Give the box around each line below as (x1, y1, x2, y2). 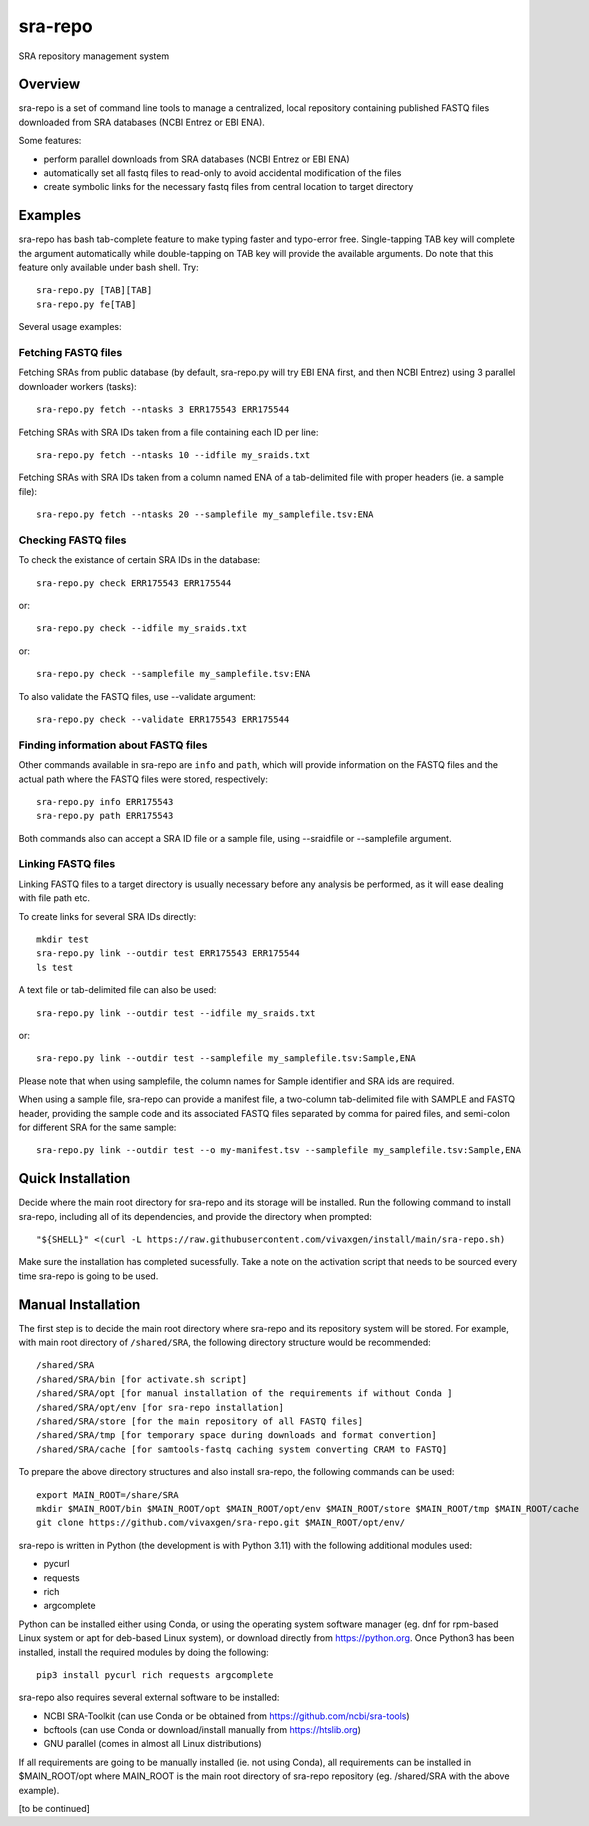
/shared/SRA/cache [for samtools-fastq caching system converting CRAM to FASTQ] (36, 1443, 448, 1455)
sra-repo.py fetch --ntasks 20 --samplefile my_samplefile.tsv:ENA (36, 509, 374, 520)
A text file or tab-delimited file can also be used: (18, 984, 217, 996)
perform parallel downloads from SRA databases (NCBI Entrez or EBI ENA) (43, 153, 350, 165)
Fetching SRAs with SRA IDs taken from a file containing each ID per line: (18, 426, 319, 438)
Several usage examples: (18, 321, 122, 333)
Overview (18, 76, 81, 93)
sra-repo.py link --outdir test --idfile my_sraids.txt (36, 1007, 316, 1019)
